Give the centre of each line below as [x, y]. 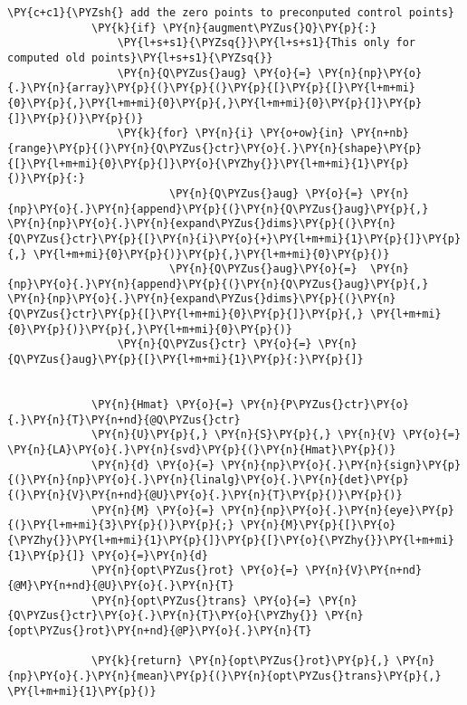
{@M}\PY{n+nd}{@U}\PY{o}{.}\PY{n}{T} [121, 585]
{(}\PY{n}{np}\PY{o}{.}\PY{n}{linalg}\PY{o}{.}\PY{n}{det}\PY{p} [208, 480]
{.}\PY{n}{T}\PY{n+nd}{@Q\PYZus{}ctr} [124, 419]
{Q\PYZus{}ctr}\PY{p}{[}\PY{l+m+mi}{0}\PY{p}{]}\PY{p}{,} [186, 314]
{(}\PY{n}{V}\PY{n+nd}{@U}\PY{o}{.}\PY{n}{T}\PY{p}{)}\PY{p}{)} [205, 495]
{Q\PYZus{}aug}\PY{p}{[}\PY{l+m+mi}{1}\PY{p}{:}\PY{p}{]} [186, 360]
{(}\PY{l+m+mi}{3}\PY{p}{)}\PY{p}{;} [121, 525]
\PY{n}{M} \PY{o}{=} [153, 510]
